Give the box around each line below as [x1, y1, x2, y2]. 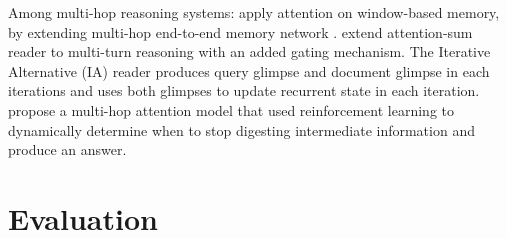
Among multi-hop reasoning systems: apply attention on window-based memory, [8, 2, 500, 22]
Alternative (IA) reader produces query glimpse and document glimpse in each [8, 60, 490, 81]
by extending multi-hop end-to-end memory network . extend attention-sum [8, 21, 473, 42]
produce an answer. [8, 139, 127, 160]
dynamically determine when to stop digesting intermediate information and [8, 119, 475, 140]
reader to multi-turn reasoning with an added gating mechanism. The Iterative [8, 41, 491, 62]
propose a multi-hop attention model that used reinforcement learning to [8, 99, 454, 120]
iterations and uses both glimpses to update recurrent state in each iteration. [8, 80, 480, 101]
